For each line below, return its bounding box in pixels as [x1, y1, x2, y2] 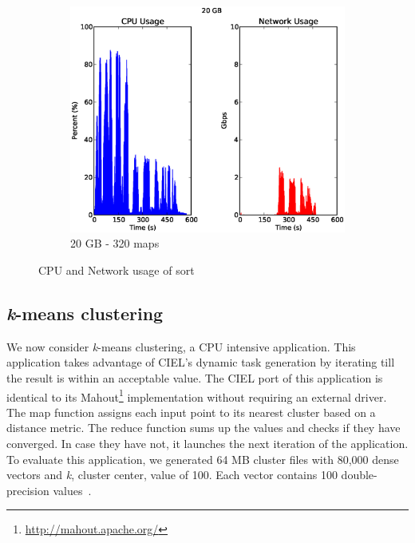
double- [341, 466, 377, 483]
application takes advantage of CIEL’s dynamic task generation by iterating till [6, 354, 395, 371]
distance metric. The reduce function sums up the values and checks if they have [6, 419, 401, 436]
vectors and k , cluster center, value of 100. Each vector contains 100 [6, 466, 338, 483]
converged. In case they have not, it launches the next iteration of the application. [6, 435, 409, 452]
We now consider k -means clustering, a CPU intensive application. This [6, 338, 356, 355]
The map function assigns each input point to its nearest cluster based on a [6, 403, 376, 420]
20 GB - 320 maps [70, 235, 160, 252]
